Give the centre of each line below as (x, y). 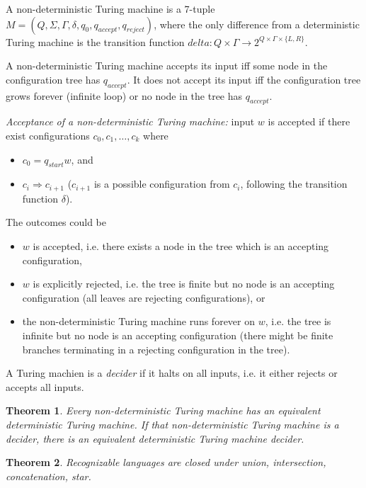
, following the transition (294, 184)
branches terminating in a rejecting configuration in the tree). (156, 349)
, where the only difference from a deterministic (257, 24)
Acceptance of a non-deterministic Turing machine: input (130, 121)
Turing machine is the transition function (95, 41)
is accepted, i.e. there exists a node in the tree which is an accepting (181, 246)
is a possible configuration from (162, 184)
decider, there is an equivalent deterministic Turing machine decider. (155, 438)
